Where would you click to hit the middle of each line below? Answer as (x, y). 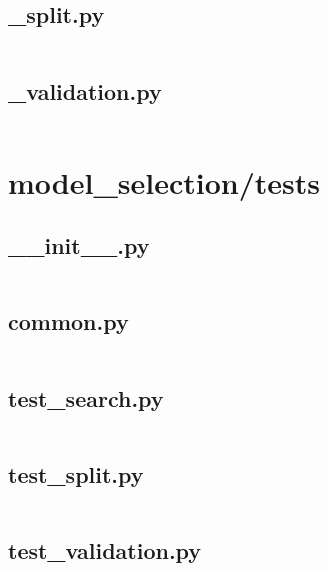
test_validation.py (105, 549)
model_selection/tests (164, 181)
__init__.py (79, 245)
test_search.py (86, 397)
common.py (68, 321)
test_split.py (76, 473)
